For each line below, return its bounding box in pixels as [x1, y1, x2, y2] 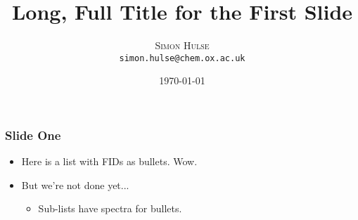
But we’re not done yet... [21, 177, 129, 192]
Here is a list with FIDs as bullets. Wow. [21, 154, 198, 169]
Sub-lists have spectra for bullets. [38, 201, 182, 216]
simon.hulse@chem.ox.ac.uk [119, 53, 245, 63]
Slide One [5, 126, 61, 143]
